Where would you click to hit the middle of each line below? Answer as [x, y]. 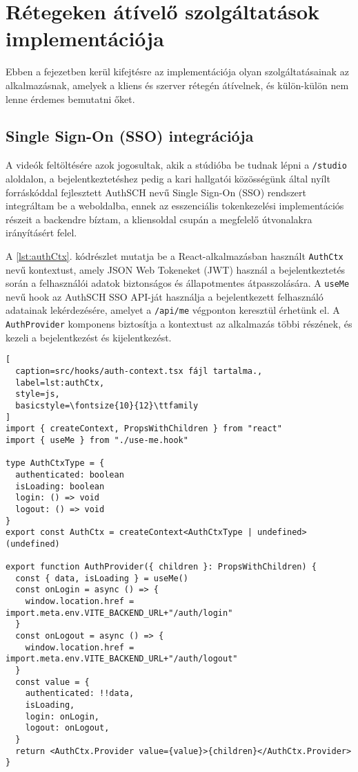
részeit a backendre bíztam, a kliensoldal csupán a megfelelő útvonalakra [159, 219]
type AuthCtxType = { [55, 463]
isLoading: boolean [60, 486]
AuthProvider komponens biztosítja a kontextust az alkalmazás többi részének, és [179, 324]
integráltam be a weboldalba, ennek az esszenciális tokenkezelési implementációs [175, 206]
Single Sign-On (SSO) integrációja [130, 136]
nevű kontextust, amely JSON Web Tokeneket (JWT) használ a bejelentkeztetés [176, 269]
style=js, [38, 394]
